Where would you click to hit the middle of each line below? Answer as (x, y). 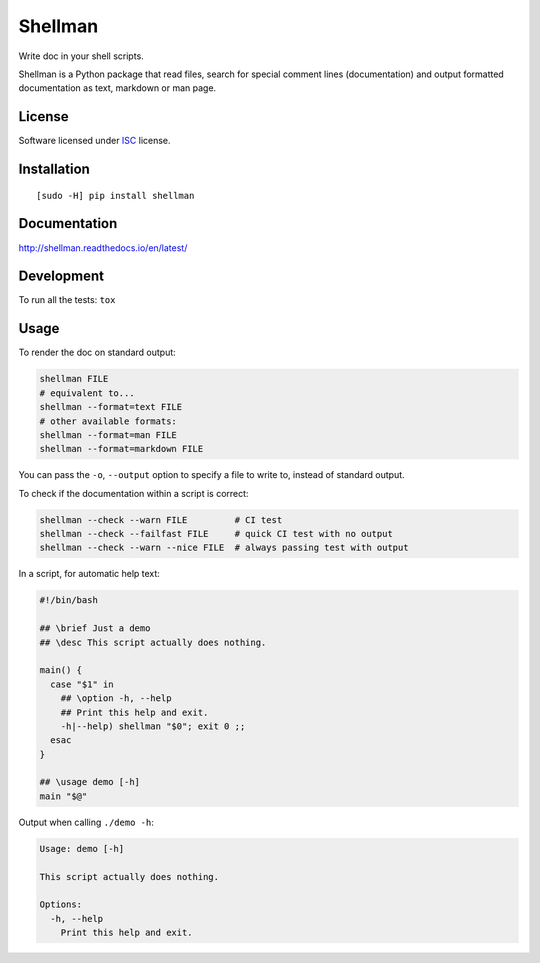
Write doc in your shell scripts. (81, 56)
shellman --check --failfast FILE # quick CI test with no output (216, 534)
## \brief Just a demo (95, 628)
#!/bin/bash (69, 600)
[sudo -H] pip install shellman (115, 195)
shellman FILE (74, 379)
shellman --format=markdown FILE (121, 449)
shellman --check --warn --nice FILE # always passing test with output (224, 548)
